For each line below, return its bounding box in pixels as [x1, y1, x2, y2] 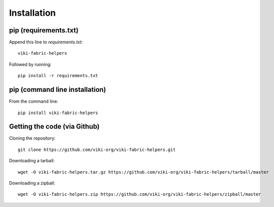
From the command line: [9, 98, 58, 104]
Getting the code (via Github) [9, 122, 100, 131]
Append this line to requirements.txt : [9, 39, 83, 45]
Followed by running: [9, 61, 52, 67]
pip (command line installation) [9, 86, 107, 94]
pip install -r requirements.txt [18, 73, 98, 79]
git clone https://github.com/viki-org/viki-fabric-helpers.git [18, 147, 176, 152]
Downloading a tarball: [9, 158, 55, 164]
